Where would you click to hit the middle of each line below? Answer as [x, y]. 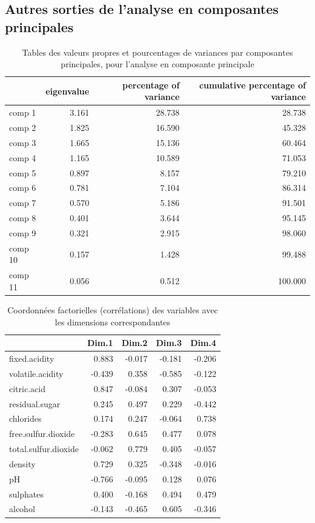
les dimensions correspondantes [113, 321]
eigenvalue [68, 91]
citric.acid [27, 388]
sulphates [26, 494]
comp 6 [23, 188]
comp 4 [23, 157]
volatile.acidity [36, 373]
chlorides [25, 418]
